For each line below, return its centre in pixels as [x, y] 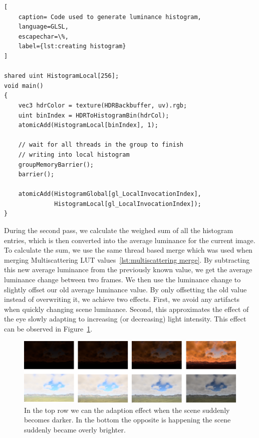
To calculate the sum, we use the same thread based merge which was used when [128, 250]
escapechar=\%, [43, 36]
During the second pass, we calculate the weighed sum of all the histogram [119, 230]
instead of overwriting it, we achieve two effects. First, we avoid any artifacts [122, 299]
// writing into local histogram [74, 154]
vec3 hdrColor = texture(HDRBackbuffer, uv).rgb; [103, 105]
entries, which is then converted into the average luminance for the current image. [130, 240]
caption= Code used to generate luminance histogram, [110, 17]
